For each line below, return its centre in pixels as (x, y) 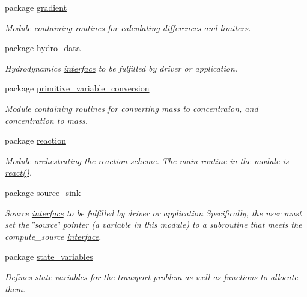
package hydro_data (43, 48)
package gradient (36, 7)
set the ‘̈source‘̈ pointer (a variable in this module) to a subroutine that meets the (153, 225)
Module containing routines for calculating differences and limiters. (128, 27)
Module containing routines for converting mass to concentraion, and (132, 108)
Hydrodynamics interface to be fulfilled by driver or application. (121, 68)
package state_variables (49, 256)
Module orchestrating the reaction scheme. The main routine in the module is (147, 160)
